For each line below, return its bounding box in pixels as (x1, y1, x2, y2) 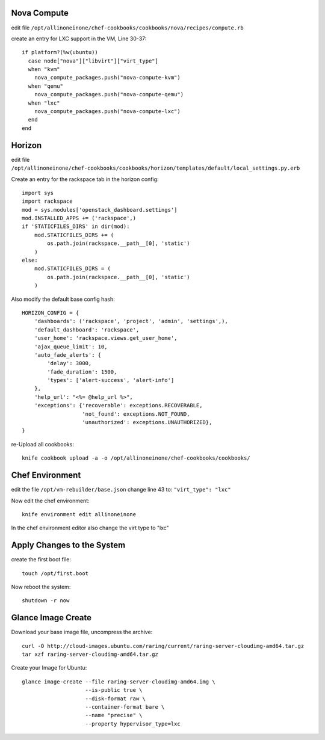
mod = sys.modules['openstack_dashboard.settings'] (22, 206, 178, 213)
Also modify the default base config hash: (11, 295, 115, 303)
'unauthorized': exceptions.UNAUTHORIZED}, (82, 419, 212, 426)
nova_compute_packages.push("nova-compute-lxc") (34, 108, 181, 115)
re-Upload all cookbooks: (11, 440, 75, 448)
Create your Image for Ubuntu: (11, 664, 87, 671)
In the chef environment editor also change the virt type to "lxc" (11, 524, 170, 532)
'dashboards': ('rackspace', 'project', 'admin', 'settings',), (34, 318, 228, 325)
